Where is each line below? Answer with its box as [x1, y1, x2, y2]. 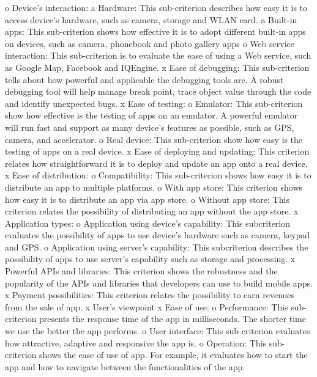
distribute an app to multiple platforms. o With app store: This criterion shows [5, 180, 303, 193]
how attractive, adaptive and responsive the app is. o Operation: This [5, 336, 267, 349]
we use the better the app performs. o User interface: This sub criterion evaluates [5, 324, 310, 337]
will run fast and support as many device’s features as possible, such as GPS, [5, 120, 294, 133]
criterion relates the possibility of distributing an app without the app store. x [5, 205, 299, 218]
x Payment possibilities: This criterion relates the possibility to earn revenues [5, 288, 295, 301]
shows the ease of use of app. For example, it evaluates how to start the [39, 348, 308, 361]
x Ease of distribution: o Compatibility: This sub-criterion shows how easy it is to [5, 169, 311, 181]
